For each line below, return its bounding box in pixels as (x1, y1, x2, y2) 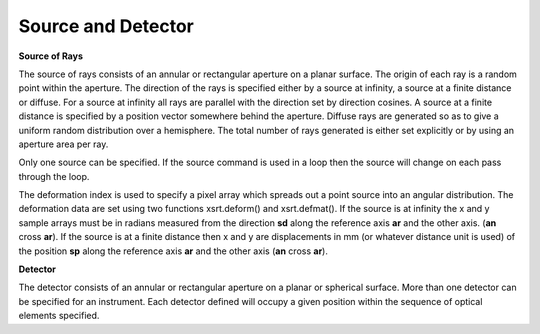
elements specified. (18, 310, 100, 322)
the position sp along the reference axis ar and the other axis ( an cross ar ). (18, 245, 329, 257)
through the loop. (18, 170, 90, 182)
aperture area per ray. (18, 138, 109, 150)
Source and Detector (18, 15, 194, 37)
